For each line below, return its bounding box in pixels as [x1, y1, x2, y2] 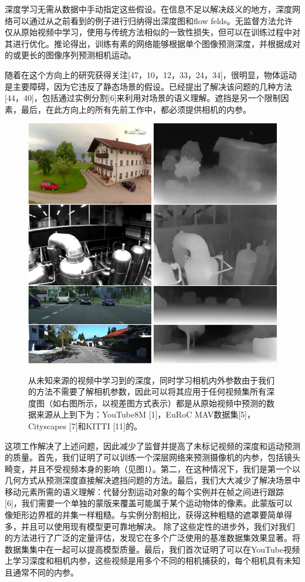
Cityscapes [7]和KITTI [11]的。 [28, 419, 143, 432]
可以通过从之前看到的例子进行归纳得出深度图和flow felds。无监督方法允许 [12, 14, 293, 26]
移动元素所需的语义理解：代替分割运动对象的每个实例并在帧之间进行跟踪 [5, 485, 284, 497]
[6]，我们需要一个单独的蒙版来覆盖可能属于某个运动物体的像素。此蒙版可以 [5, 497, 293, 509]
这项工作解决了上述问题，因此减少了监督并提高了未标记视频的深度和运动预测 [5, 439, 300, 452]
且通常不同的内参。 [5, 566, 79, 578]
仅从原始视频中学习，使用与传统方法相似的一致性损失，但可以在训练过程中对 [5, 26, 300, 38]
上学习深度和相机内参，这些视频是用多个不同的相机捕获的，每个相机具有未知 [5, 554, 300, 567]
